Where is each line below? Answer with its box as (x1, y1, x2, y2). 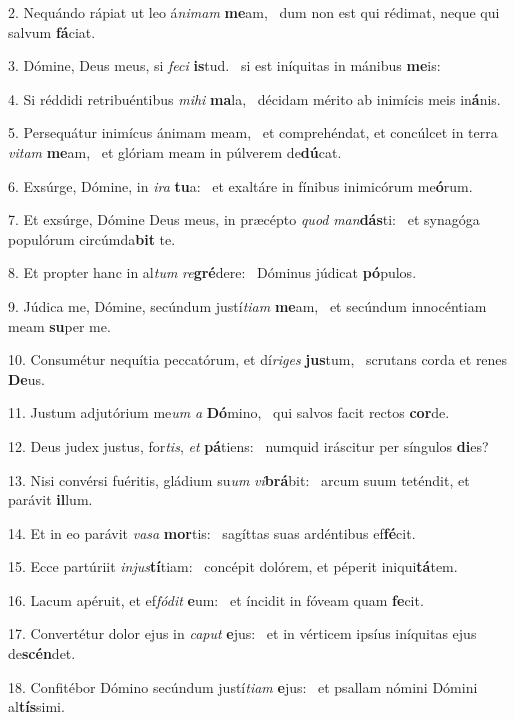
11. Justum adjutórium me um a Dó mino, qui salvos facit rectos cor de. (8, 402, 450, 423)
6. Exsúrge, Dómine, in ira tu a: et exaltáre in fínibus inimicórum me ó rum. (8, 175, 473, 196)
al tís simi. (8, 696, 65, 717)
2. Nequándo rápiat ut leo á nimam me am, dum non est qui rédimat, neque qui (8, 2, 500, 22)
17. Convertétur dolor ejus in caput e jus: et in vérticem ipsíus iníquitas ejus (8, 623, 477, 644)
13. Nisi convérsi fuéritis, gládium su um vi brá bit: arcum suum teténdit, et (8, 469, 470, 490)
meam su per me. (8, 315, 111, 336)
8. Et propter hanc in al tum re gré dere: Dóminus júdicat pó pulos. (8, 262, 417, 283)
